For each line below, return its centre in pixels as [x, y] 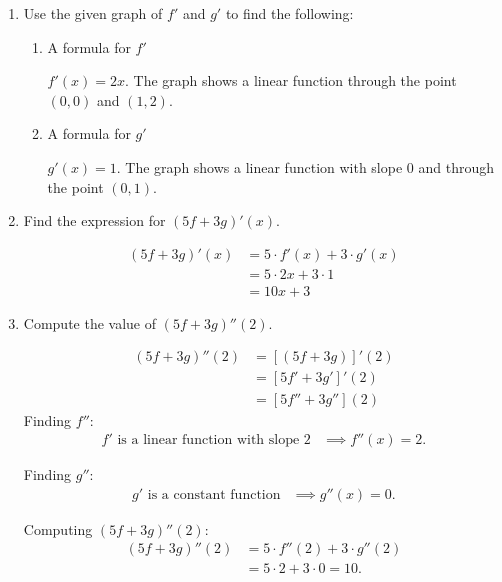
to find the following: [289, 13]
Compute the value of [90, 322]
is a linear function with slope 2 [214, 440]
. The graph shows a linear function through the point [290, 80]
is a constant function [214, 494]
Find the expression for [94, 220]
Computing [58, 528]
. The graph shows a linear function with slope [259, 166]
